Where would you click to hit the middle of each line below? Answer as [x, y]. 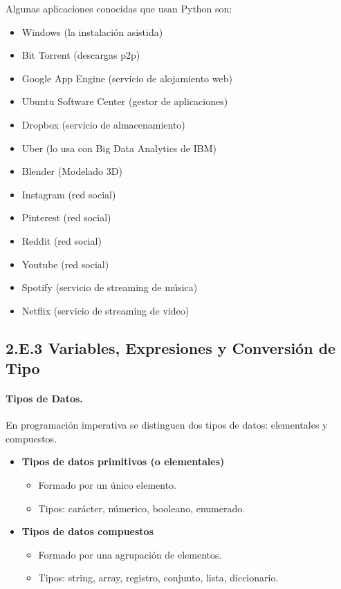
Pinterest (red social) [66, 217]
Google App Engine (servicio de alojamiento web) [127, 78]
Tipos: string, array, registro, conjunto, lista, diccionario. [158, 578]
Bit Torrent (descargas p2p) [81, 55]
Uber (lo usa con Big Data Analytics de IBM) [119, 148]
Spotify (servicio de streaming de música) [110, 287]
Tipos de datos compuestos [88, 531]
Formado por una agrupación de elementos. [130, 554]
